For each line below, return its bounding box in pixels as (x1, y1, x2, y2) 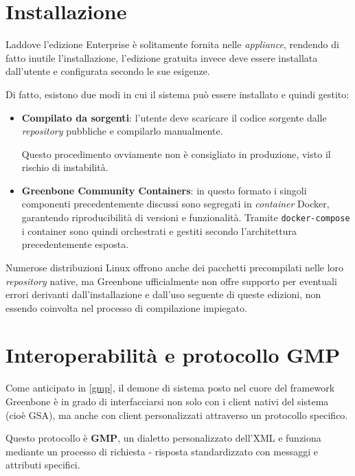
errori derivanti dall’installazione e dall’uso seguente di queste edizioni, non (5, 287, 321, 302)
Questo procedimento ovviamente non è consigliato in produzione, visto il (21, 146, 331, 161)
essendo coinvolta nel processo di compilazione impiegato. (5, 300, 247, 315)
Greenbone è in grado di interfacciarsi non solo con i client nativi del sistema (5, 394, 329, 408)
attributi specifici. (5, 457, 80, 472)
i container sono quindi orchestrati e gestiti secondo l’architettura (21, 223, 297, 238)
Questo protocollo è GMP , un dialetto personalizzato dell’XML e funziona (5, 431, 321, 445)
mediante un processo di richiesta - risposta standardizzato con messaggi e (5, 444, 318, 458)
